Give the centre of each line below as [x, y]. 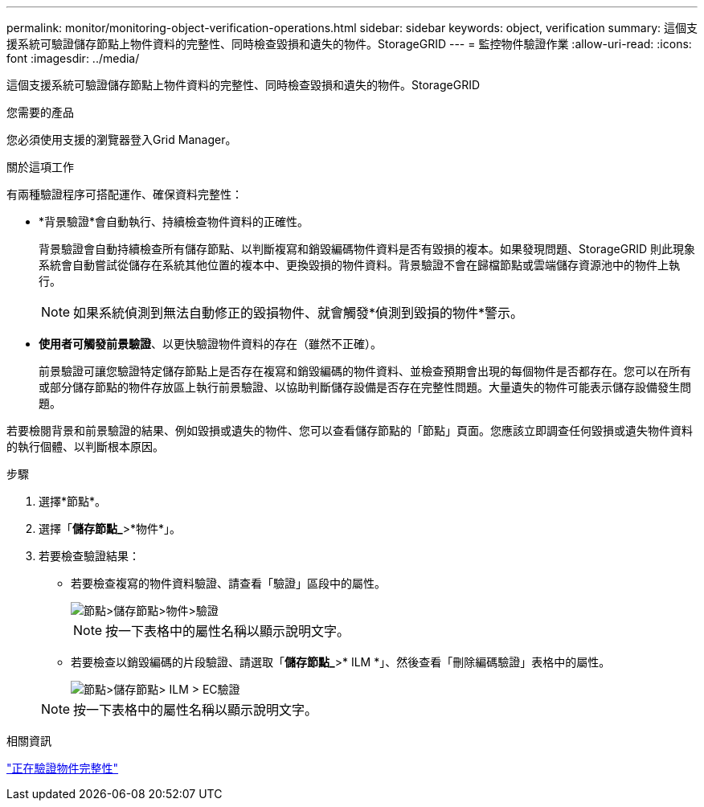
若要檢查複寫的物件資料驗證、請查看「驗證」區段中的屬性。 [228, 583]
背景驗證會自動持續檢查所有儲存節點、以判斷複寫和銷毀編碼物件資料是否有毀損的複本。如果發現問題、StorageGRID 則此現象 [367, 249]
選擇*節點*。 [73, 501]
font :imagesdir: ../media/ [73, 58]
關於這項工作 [40, 167]
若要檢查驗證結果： [89, 556]
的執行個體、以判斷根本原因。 [85, 447]
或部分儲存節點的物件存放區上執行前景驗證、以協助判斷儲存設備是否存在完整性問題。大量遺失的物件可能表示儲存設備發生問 [365, 387]
